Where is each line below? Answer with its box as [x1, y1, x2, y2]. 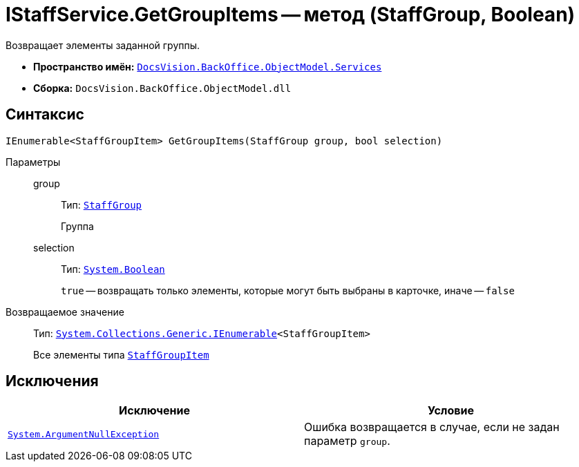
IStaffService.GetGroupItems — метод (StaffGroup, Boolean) [6, 3, 576, 26]
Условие [428, 403, 474, 418]
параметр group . [304, 434, 390, 448]
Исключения [6, 372, 99, 390]
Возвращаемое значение [6, 305, 124, 318]
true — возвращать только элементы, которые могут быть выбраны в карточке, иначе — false [61, 284, 515, 296]
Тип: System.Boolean [61, 263, 165, 275]
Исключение [119, 403, 190, 418]
